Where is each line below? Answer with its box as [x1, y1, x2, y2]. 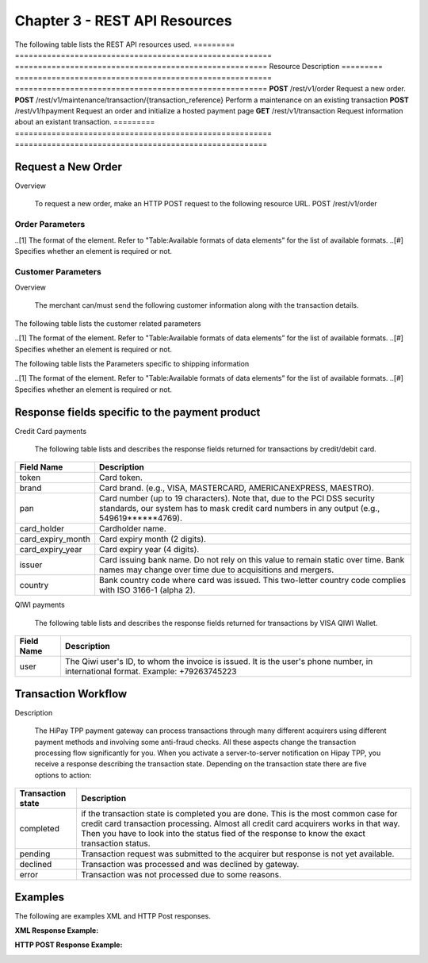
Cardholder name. [99, 524, 166, 535]
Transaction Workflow [14, 687, 128, 700]
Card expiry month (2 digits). [99, 534, 206, 545]
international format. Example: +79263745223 [64, 666, 237, 677]
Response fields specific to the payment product [14, 405, 261, 419]
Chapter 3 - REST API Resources [14, 12, 233, 29]
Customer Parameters [14, 266, 102, 277]
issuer [19, 559, 43, 570]
